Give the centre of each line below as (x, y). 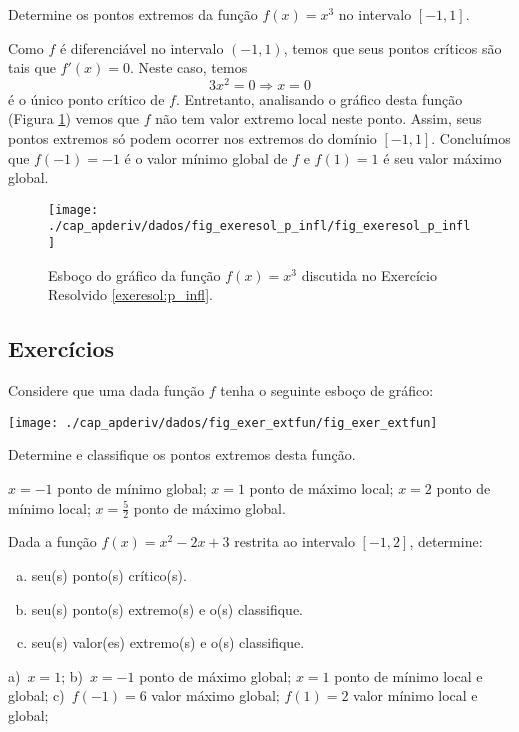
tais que (32, 67)
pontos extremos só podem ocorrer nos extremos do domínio (192, 138)
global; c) (36, 695)
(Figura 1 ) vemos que (73, 118)
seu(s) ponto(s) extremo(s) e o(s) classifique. (167, 608)
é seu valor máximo (442, 157)
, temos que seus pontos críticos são (392, 47)
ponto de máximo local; (321, 488)
